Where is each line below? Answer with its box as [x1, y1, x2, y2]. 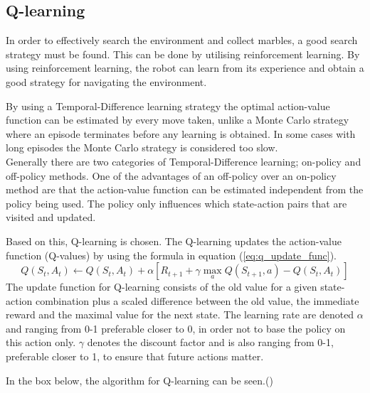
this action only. [6, 335, 76, 350]
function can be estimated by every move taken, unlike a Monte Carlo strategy [6, 112, 349, 127]
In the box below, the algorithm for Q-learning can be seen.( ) [6, 372, 273, 387]
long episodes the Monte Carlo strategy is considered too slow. [6, 140, 278, 155]
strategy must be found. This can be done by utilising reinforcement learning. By [6, 46, 360, 61]
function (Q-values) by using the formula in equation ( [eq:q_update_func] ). [6, 247, 337, 262]
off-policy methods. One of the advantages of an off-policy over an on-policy [6, 168, 337, 183]
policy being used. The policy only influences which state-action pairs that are [6, 195, 347, 210]
